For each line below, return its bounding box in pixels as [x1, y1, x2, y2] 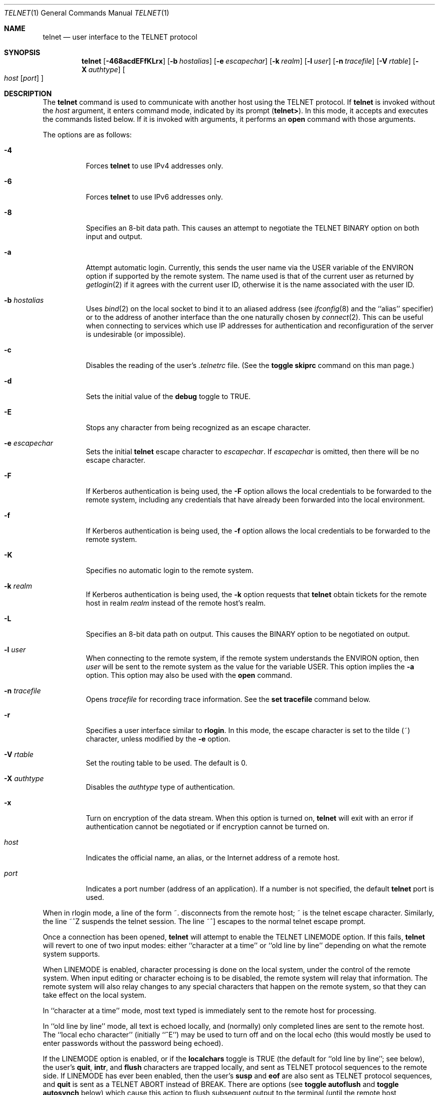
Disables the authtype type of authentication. [86, 783, 235, 791]
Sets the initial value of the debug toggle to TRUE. [86, 392, 251, 401]
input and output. [86, 232, 142, 241]
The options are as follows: [43, 130, 132, 139]
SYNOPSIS [4, 48, 41, 57]
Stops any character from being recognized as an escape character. [86, 423, 311, 432]
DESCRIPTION [4, 89, 52, 98]
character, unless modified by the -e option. [86, 735, 231, 743]
